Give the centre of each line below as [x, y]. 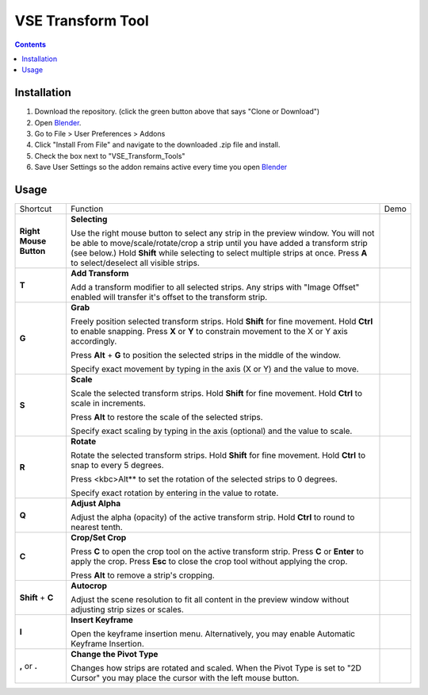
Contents [31, 44]
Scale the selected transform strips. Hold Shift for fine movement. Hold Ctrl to [216, 394]
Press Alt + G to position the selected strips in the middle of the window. [206, 355]
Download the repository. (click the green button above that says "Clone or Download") [177, 112]
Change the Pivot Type [115, 655]
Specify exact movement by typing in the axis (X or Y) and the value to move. [215, 369]
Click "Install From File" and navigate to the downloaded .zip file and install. [157, 145]
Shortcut [36, 209]
